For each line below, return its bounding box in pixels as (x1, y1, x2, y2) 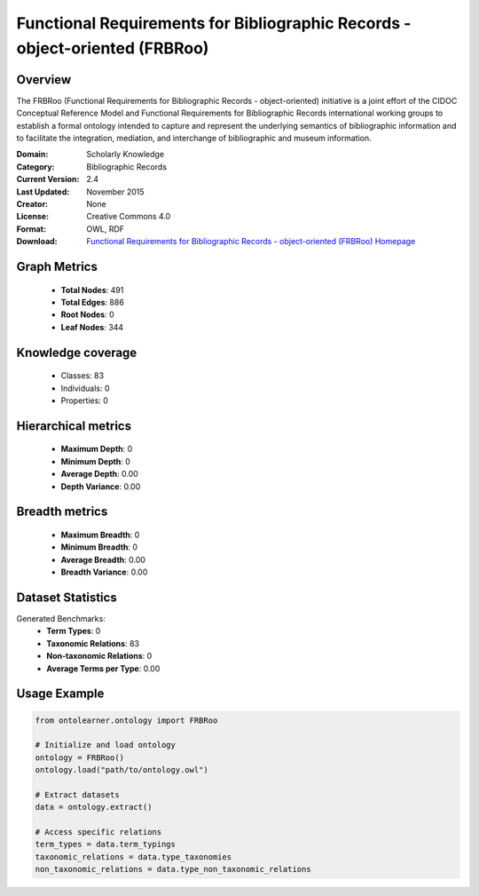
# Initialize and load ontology (35, 740, 177, 750)
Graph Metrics (16, 258, 98, 274)
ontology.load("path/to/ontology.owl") (35, 765, 208, 775)
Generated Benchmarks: (16, 613, 106, 623)
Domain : (16, 149, 49, 160)
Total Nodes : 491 (60, 284, 124, 295)
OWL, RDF (86, 223, 124, 234)
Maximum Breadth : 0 (60, 529, 140, 540)
